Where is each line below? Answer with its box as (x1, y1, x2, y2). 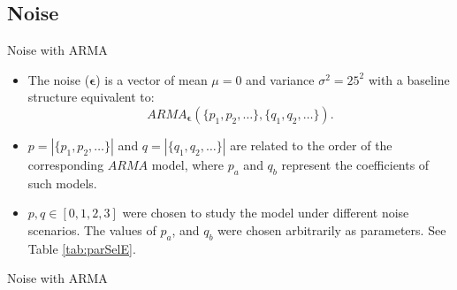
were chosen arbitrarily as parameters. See (217, 220, 446, 239)
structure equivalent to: (27, 88, 155, 106)
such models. (27, 173, 97, 192)
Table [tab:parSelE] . (27, 239, 136, 257)
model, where (151, 155, 225, 173)
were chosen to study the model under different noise (122, 203, 409, 222)
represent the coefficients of (281, 155, 430, 173)
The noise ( (27, 70, 90, 88)
